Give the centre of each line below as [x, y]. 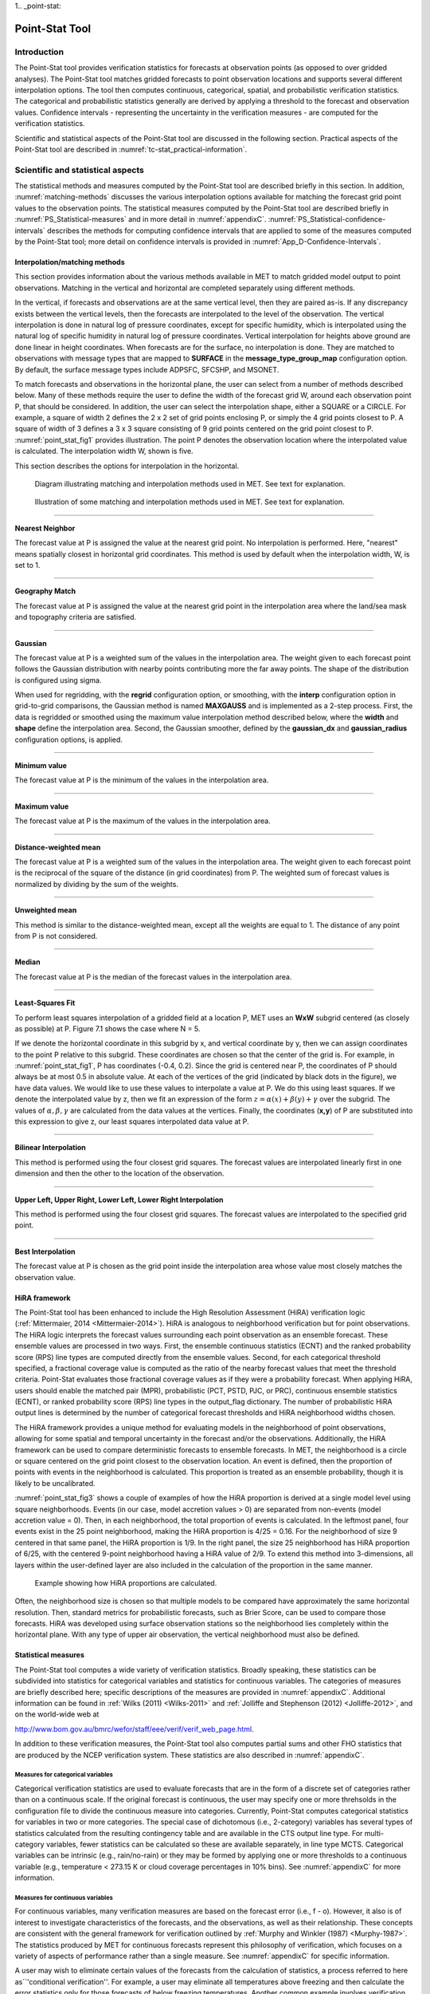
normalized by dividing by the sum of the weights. [97, 884]
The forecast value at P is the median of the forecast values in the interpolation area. [153, 976]
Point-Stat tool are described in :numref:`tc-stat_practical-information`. [131, 149]
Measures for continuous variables [64, 1897]
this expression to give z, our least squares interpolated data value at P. [132, 1121]
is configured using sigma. [58, 680]
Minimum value [41, 766]
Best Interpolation [45, 1251]
